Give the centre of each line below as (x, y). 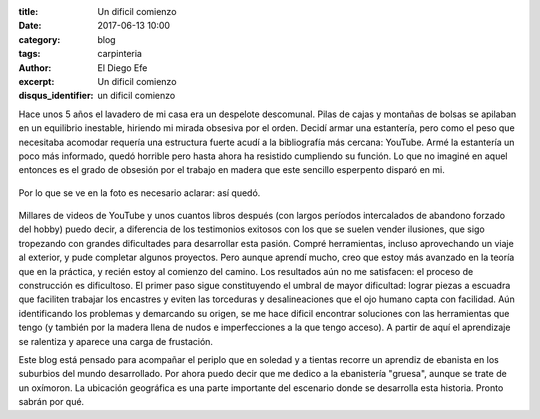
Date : (30, 26)
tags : (29, 54)
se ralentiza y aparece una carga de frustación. (116, 341)
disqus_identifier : (56, 96)
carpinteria (119, 54)
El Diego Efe (122, 67)
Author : (35, 67)
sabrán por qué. (51, 402)
